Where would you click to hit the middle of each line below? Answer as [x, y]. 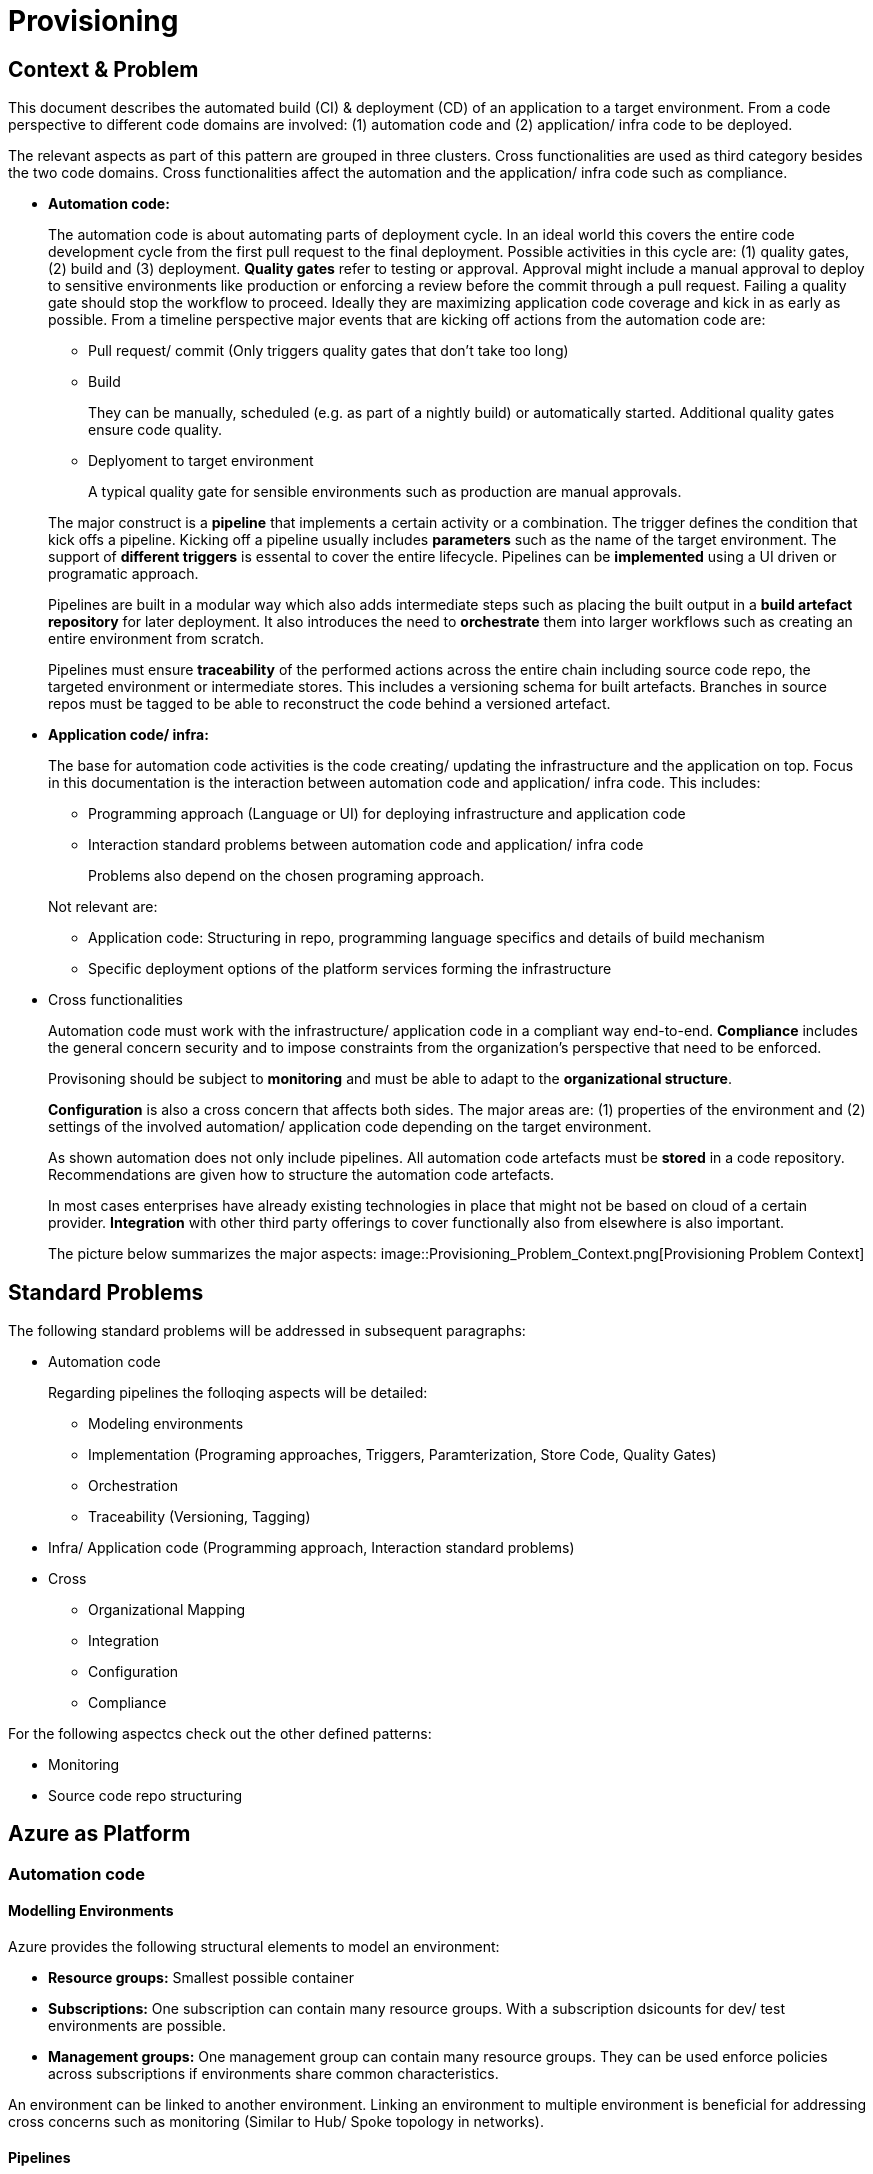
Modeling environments [166, 1424]
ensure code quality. [155, 430]
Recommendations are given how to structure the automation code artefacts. [301, 1175]
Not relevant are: [103, 907]
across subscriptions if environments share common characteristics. [273, 2074]
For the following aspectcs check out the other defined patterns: [220, 1734]
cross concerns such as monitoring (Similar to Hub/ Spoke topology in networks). [276, 2122]
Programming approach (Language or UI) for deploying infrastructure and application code [387, 814]
